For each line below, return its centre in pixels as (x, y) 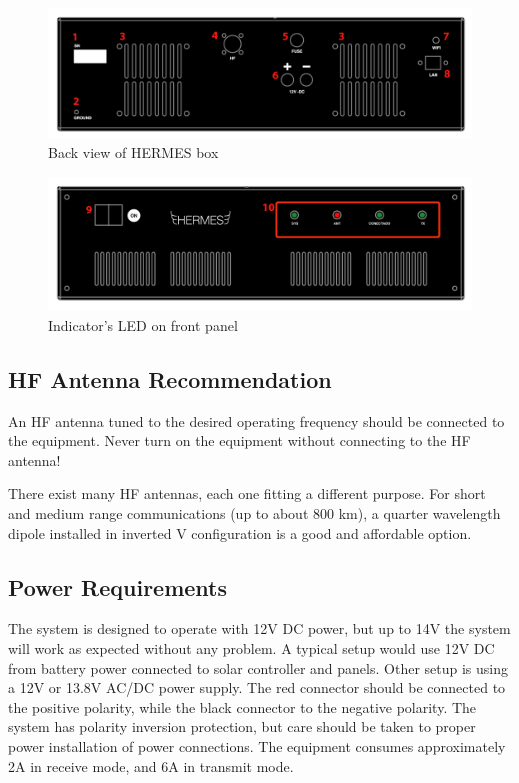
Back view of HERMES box (133, 152)
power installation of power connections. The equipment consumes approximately (257, 745)
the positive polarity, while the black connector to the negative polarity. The (242, 706)
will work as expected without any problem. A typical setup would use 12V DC (251, 647)
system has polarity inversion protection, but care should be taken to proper (242, 726)
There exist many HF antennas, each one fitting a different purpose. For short (247, 493)
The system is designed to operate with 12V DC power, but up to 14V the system (259, 628)
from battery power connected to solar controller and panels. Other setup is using (258, 667)
